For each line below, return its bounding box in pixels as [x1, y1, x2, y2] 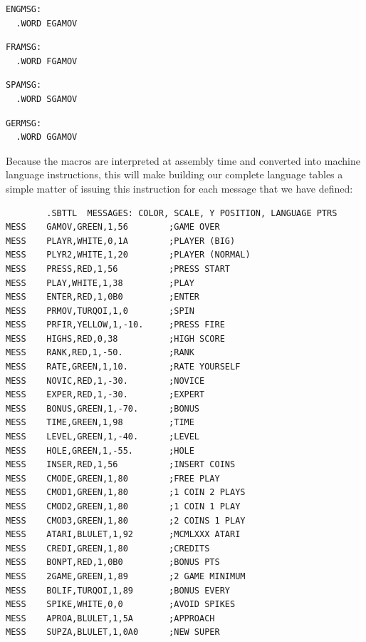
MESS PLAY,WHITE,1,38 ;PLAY [6, 277, 194, 288]
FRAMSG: [6, 42, 42, 53]
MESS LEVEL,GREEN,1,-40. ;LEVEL [6, 432, 200, 442]
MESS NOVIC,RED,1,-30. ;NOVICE [6, 375, 205, 386]
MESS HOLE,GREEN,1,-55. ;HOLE [6, 445, 194, 456]
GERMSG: [6, 118, 42, 128]
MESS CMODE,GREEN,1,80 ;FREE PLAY [6, 473, 220, 484]
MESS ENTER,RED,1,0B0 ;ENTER [6, 292, 200, 302]
